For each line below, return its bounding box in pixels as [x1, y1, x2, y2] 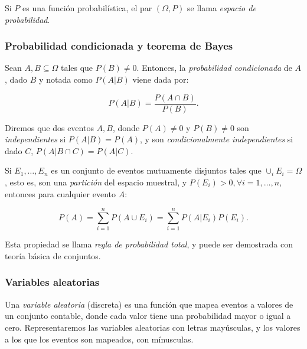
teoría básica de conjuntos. [5, 249, 101, 262]
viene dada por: [132, 73, 189, 85]
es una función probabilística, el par [22, 2, 152, 14]
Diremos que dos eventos [5, 121, 94, 133]
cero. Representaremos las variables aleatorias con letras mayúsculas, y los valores [5, 321, 301, 333]
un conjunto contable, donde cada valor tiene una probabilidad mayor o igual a [5, 309, 291, 322]
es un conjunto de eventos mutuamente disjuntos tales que [51, 164, 262, 177]
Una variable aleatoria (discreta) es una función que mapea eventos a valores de [5, 298, 293, 310]
